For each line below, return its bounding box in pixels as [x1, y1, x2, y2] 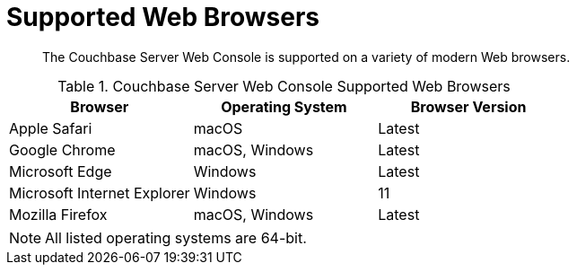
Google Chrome [9, 140, 116, 159]
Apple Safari [9, 118, 92, 137]
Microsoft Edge [9, 162, 112, 180]
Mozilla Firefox [9, 205, 108, 224]
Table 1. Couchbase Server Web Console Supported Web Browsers [57, 76, 511, 95]
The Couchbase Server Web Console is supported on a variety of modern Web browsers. [42, 48, 571, 65]
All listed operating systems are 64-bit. [45, 228, 307, 247]
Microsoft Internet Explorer [9, 183, 190, 202]
